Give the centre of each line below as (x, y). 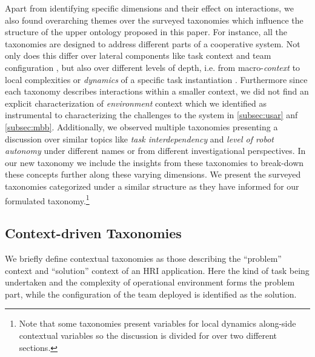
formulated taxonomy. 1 (47, 199)
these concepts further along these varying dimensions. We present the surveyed (153, 174)
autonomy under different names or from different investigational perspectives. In (155, 151)
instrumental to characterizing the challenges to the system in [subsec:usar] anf (151, 115)
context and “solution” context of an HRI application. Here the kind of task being (157, 270)
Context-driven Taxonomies (93, 233)
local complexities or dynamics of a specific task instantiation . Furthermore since (156, 79)
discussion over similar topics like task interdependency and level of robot (139, 138)
